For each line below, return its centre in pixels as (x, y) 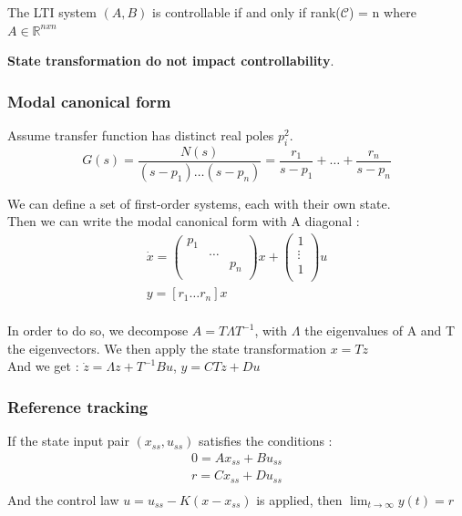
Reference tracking (78, 406)
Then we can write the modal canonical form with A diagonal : (184, 221)
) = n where (382, 12)
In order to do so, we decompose (98, 330)
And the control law (63, 499)
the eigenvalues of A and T (380, 330)
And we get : (43, 366)
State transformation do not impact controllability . (171, 61)
